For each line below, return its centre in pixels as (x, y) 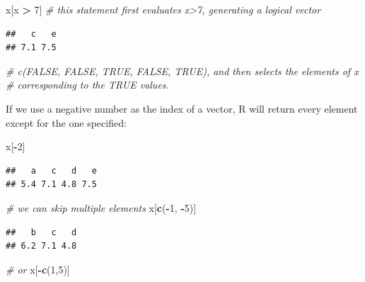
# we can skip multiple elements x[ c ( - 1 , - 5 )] (101, 207)
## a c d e (51, 170)
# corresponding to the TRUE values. (87, 85)
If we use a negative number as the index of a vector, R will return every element (182, 108)
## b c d (41, 232)
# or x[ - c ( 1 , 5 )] (38, 269)
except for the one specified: (66, 122)
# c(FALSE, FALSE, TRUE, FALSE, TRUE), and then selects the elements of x (182, 70)
